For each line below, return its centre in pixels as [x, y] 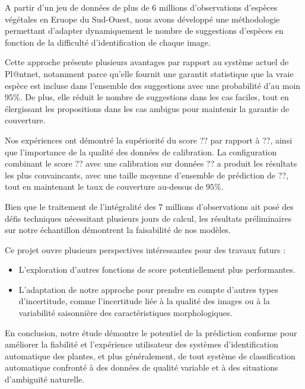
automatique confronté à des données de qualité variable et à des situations [142, 367]
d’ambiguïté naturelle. [45, 379]
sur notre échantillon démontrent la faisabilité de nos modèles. [118, 230]
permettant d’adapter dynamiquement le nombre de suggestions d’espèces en [144, 31]
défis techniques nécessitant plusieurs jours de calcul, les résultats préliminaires [148, 218]
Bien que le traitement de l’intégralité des [80, 206]
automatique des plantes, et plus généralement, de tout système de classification [150, 355]
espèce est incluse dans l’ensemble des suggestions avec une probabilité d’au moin [153, 85]
